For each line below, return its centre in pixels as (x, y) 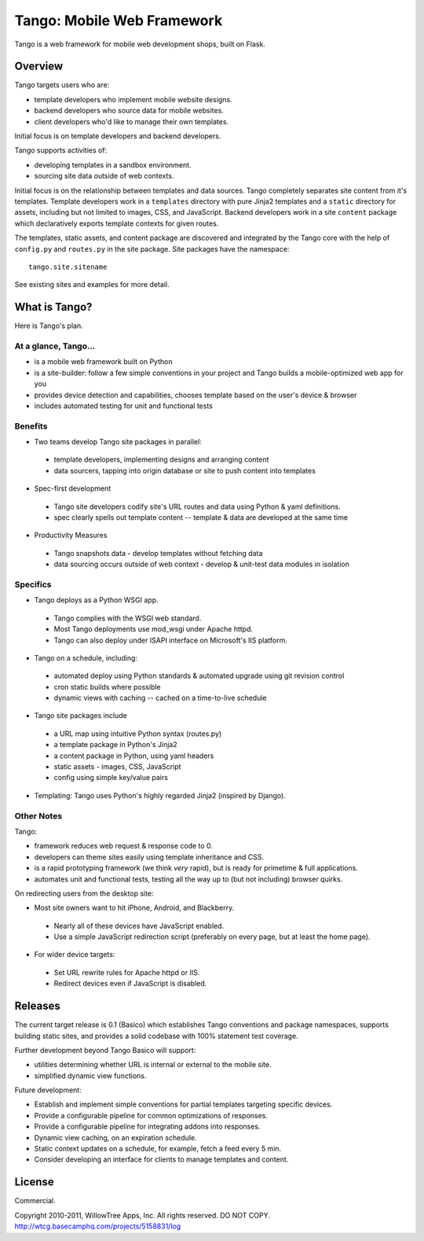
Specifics (33, 584)
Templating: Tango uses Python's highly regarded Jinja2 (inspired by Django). (160, 795)
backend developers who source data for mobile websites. (129, 111)
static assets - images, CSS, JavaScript (117, 767)
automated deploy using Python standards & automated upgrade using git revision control (199, 676)
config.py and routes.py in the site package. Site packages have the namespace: (152, 249)
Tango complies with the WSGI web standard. (128, 618)
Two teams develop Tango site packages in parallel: (118, 442)
